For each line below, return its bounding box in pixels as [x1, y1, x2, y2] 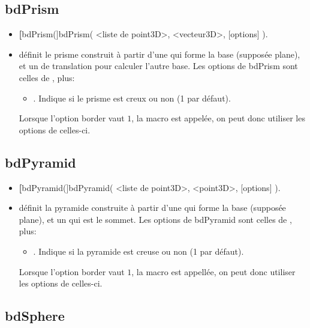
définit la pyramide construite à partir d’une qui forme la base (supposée [19, 201, 286, 214]
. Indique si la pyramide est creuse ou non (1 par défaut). [33, 244, 244, 257]
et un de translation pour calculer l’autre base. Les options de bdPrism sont [19, 59, 298, 72]
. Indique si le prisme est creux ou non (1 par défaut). [33, 91, 231, 104]
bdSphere [5, 306, 65, 325]
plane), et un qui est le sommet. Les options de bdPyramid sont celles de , [19, 213, 292, 225]
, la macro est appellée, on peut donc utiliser [131, 265, 296, 278]
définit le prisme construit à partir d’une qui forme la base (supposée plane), [19, 47, 300, 60]
